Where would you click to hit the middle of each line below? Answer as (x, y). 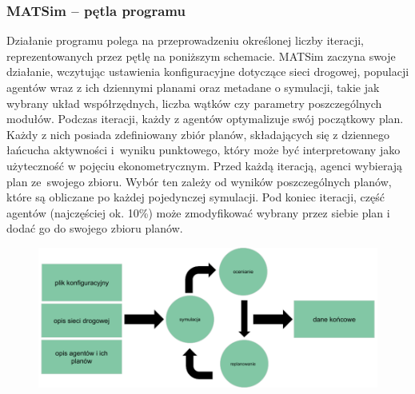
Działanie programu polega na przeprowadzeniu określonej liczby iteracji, (186, 40)
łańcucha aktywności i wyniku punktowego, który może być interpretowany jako (204, 150)
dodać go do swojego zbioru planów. (95, 228)
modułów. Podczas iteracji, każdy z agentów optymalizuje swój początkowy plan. (205, 119)
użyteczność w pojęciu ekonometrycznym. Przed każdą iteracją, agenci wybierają (205, 165)
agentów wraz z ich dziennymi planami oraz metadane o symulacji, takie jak (193, 87)
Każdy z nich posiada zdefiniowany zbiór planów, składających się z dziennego (198, 134)
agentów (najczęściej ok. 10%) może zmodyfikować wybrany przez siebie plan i (198, 212)
